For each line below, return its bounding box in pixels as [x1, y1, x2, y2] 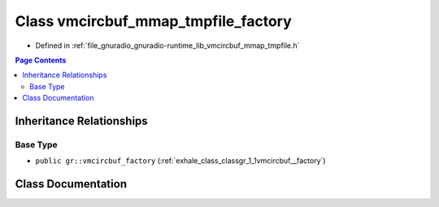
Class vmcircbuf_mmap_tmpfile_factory [15, 12, 292, 30]
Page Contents [15, 55, 67, 65]
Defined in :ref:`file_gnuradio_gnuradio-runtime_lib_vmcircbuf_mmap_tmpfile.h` [35, 41, 300, 50]
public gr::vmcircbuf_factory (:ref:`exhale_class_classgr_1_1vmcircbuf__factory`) [35, 156, 326, 166]
